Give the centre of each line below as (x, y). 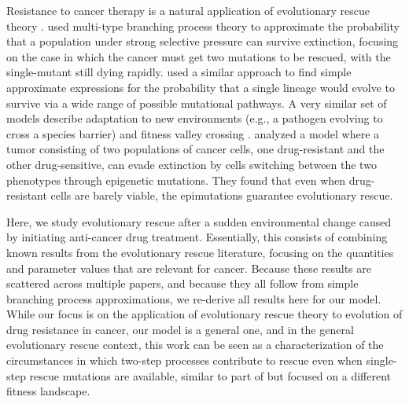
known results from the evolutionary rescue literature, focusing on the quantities (200, 252)
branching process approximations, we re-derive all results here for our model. (194, 298)
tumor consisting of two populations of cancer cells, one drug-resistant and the (195, 149)
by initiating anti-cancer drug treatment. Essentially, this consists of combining (197, 237)
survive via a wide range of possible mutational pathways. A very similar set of (197, 103)
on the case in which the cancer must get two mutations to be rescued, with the (199, 56)
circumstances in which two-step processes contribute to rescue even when (184, 360)
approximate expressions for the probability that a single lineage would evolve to (201, 87)
